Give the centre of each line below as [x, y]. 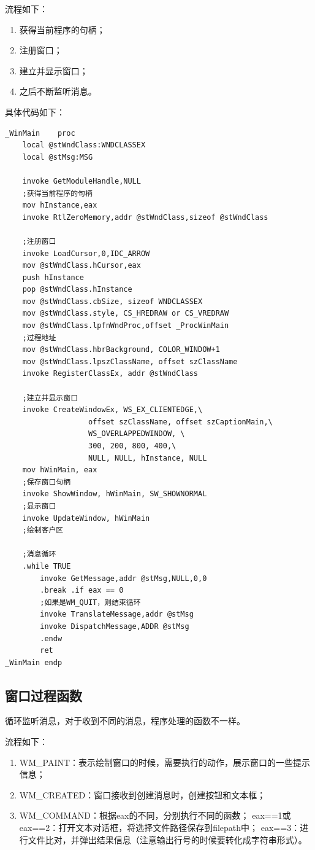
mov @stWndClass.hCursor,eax [82, 266]
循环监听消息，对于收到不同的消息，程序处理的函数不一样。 [125, 721]
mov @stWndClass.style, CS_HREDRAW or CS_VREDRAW [126, 314]
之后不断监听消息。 [58, 91]
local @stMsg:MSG [58, 157]
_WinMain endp [34, 662]
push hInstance [53, 277]
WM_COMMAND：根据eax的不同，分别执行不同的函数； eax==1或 [155, 815]
